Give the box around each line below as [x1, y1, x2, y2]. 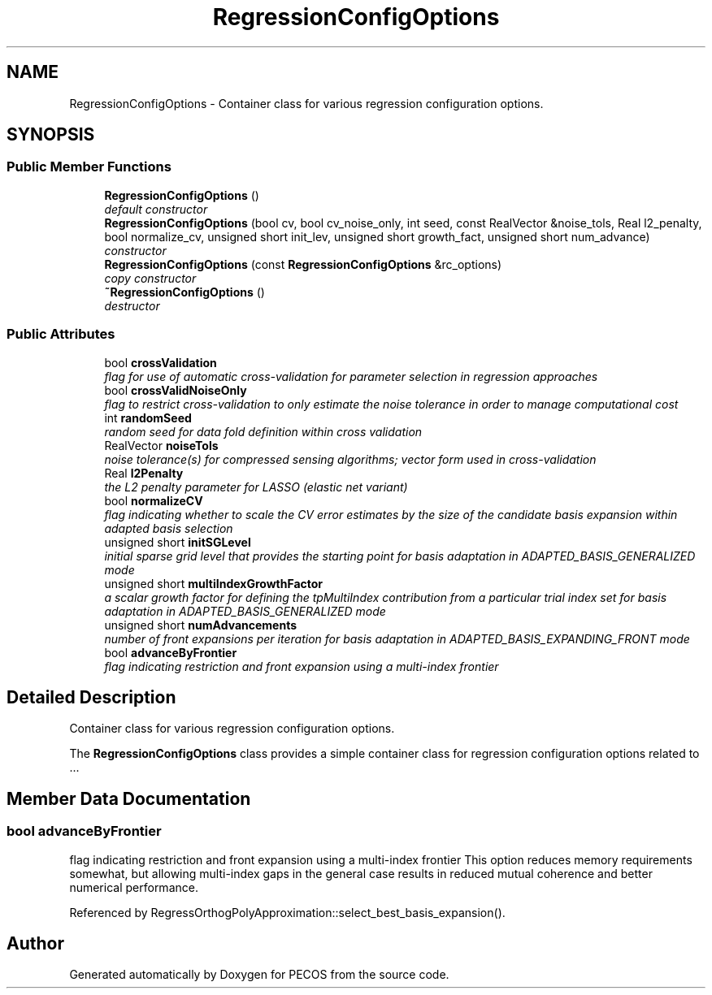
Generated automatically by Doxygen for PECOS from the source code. [69, 967, 449, 982]
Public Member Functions [7, 158, 171, 175]
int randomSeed [104, 410, 192, 425]
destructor [104, 298, 160, 313]
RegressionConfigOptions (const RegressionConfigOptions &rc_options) [104, 257, 502, 271]
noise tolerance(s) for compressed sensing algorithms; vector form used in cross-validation [104, 452, 597, 466]
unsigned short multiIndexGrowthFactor [104, 576, 323, 591]
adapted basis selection [104, 521, 233, 535]
